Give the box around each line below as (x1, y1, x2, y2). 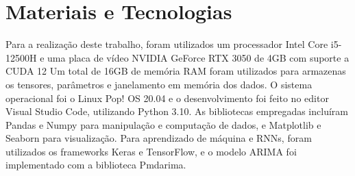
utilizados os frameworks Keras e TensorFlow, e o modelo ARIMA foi (5, 144, 297, 158)
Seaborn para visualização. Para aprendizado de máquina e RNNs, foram (5, 131, 312, 145)
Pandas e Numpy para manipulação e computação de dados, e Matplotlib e (5, 117, 321, 131)
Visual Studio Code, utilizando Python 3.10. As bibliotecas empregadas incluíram (5, 104, 348, 118)
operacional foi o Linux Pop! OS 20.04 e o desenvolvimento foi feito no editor (5, 90, 329, 105)
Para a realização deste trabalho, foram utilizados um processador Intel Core (5, 37, 328, 51)
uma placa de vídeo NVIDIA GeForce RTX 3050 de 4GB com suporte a (47, 50, 350, 64)
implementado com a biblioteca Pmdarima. (5, 158, 186, 172)
